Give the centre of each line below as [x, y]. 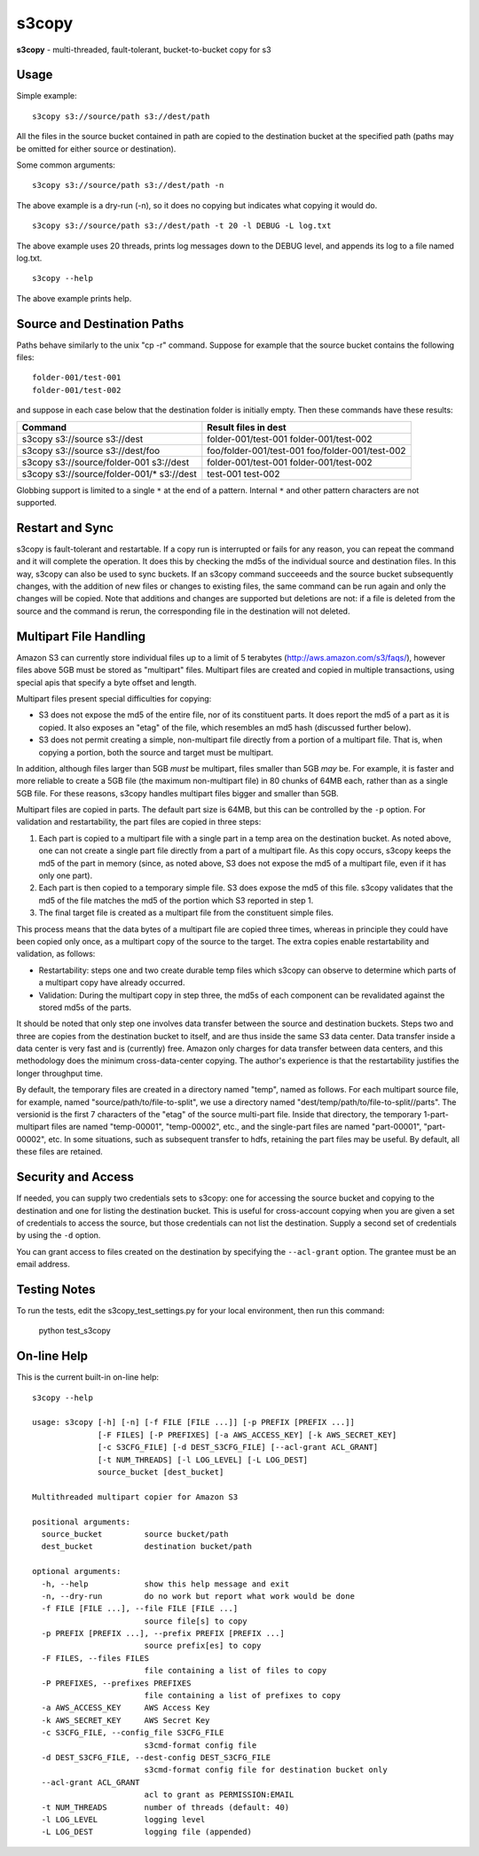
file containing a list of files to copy [236, 1671]
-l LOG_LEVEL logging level [123, 1819]
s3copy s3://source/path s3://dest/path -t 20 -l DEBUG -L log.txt [182, 226]
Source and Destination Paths [100, 324]
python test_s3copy [75, 1331]
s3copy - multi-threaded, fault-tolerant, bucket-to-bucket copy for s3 [144, 50]
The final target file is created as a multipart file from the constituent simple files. [186, 912]
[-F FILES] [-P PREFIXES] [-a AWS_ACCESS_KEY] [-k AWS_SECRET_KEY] [247, 1435]
